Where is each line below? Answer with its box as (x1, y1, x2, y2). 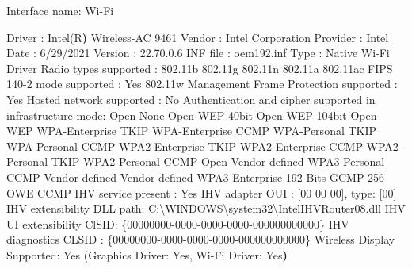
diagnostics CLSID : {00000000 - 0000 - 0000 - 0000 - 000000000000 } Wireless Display (6, 231, 395, 248)
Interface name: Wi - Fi (6, 2, 114, 18)
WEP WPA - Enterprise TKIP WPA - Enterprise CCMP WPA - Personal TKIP (6, 122, 377, 139)
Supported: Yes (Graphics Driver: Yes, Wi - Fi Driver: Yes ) (6, 246, 288, 263)
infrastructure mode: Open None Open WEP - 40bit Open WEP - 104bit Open (6, 106, 377, 123)
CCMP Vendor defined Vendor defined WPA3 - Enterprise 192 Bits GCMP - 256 (6, 168, 385, 185)
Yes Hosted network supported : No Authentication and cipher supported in (6, 90, 376, 107)
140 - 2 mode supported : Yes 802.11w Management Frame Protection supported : (6, 75, 398, 92)
